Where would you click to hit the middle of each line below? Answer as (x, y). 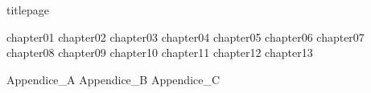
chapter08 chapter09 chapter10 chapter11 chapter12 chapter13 (160, 53)
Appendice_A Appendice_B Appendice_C (113, 79)
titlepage (28, 10)
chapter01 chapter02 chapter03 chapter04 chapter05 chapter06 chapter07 (185, 36)
